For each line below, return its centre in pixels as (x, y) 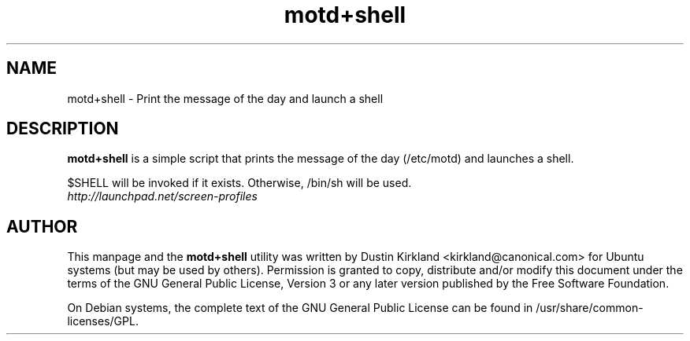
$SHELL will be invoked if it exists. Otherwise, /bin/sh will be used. (239, 183)
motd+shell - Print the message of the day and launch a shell (225, 98)
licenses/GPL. (103, 321)
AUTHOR (42, 226)
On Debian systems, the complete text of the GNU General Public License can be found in (300, 308)
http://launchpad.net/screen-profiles (162, 196)
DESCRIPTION (63, 129)
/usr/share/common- (590, 308)
